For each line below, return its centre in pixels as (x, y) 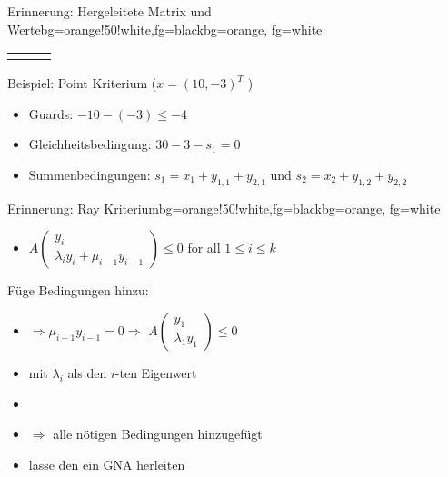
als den (87, 372)
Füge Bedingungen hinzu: (78, 290)
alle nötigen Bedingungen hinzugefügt (158, 434)
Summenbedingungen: (90, 174)
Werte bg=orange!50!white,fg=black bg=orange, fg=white (165, 29)
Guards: (51, 113)
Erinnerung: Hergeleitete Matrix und (110, 11)
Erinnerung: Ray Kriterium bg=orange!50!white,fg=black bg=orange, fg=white (224, 208)
